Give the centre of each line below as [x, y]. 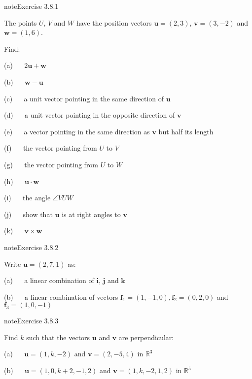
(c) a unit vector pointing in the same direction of [84, 98]
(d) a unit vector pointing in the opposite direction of [90, 115]
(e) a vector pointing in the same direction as [77, 131]
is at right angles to [91, 214]
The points [20, 22]
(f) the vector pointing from [51, 148]
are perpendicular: [146, 337]
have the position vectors [114, 22]
